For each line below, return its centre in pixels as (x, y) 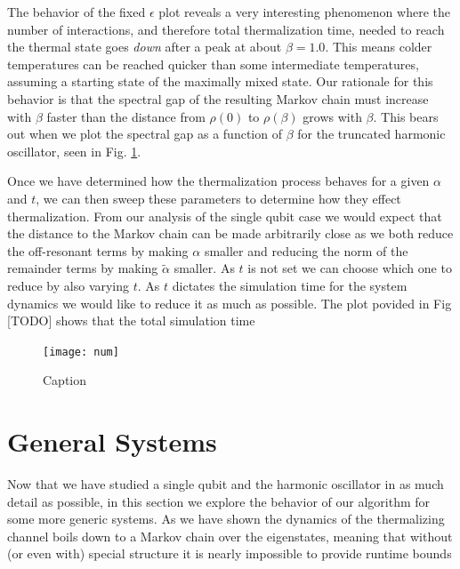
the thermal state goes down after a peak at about (145, 47)
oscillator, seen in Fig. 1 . (74, 151)
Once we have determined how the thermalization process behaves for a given (218, 181)
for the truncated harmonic (371, 134)
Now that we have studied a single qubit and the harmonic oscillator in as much (226, 484)
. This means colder (379, 47)
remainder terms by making (83, 268)
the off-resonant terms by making (98, 250)
